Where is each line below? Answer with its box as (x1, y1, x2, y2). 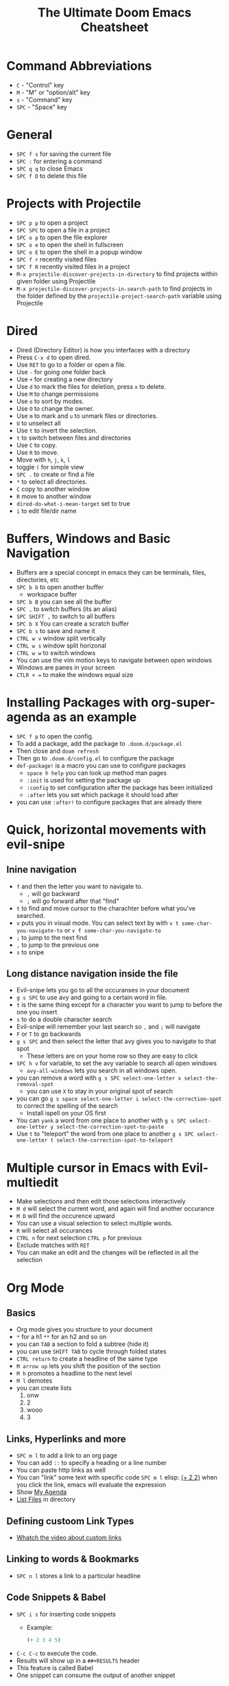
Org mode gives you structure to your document (16, 1325, 153, 1334)
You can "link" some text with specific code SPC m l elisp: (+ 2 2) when (16, 1473, 217, 1482)
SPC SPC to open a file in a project (16, 226, 110, 234)
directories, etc (16, 575, 60, 584)
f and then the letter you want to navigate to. (16, 882, 143, 890)
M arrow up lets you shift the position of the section (16, 1362, 161, 1370)
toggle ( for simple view (16, 462, 84, 471)
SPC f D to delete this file (16, 171, 87, 180)
